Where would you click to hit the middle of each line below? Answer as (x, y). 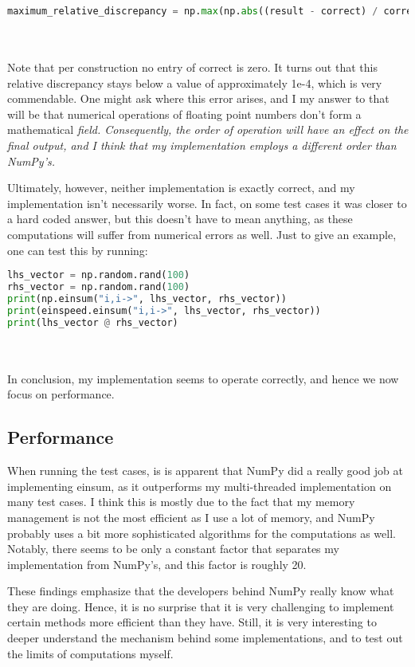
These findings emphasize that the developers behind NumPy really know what (201, 591)
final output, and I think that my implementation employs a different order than (202, 145)
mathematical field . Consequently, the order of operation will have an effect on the (208, 129)
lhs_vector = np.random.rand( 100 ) (99, 275)
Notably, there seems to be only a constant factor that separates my (173, 549)
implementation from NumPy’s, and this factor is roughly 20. (157, 564)
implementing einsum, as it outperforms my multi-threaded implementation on (200, 486)
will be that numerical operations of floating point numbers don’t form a (184, 114)
